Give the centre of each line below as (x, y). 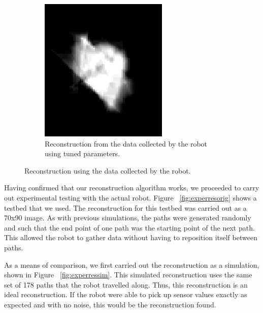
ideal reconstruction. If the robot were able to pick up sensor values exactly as (126, 294)
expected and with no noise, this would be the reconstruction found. (110, 304)
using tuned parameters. (83, 153)
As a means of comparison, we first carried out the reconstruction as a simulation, (132, 264)
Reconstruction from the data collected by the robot (126, 143)
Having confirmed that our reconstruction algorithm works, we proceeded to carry (132, 188)
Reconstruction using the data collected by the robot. (108, 170)
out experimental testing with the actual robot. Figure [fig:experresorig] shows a (130, 197)
